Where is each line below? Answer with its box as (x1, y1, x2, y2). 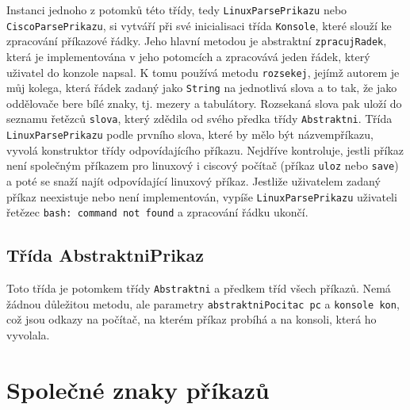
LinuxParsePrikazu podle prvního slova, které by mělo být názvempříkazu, (6, 126, 374, 143)
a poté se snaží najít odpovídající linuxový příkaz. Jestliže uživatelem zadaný (6, 173, 381, 190)
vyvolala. (6, 327, 50, 343)
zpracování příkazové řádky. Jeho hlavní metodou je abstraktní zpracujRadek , (6, 33, 387, 49)
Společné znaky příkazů (6, 373, 270, 405)
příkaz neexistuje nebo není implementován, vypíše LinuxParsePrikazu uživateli (6, 188, 397, 205)
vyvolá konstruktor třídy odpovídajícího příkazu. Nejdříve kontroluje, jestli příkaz (6, 141, 404, 158)
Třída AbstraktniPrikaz (6, 243, 205, 267)
